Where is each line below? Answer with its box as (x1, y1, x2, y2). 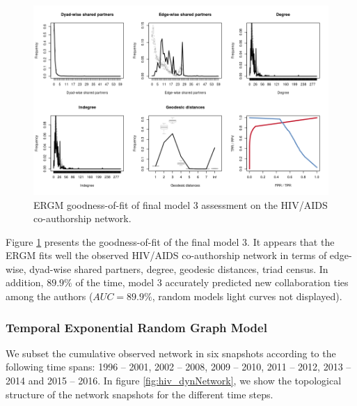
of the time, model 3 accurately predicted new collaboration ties (75, 275, 349, 290)
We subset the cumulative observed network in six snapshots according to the (6, 345, 336, 360)
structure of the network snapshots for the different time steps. (6, 387, 273, 401)
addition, (6, 275, 44, 290)
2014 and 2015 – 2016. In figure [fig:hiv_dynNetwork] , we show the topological (6, 373, 342, 388)
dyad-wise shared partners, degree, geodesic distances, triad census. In (29, 261, 328, 276)
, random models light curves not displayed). (152, 289, 342, 304)
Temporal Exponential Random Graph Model (6, 318, 267, 336)
